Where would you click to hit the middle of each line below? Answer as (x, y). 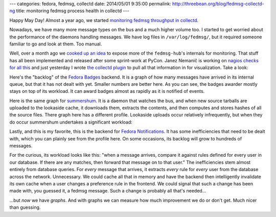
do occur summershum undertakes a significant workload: (71, 122)
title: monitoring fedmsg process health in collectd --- (73, 11)
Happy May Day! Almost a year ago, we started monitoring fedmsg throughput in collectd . (104, 20)
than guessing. (25, 207)
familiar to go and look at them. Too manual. (56, 44)
